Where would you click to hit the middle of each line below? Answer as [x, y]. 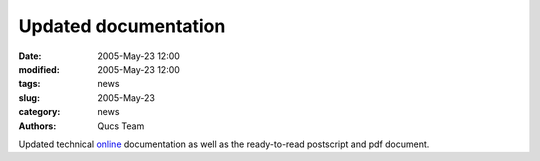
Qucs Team [121, 126]
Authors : [37, 126]
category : [39, 112]
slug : [29, 97]
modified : [39, 69]
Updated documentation [122, 26]
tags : [29, 84]
